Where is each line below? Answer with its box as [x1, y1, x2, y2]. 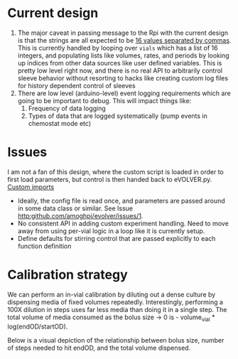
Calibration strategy [7, 267, 128, 283]
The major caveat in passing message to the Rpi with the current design [17, 28, 229, 37]
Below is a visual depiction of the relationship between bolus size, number [7, 336, 225, 344]
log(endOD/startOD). [7, 322, 68, 331]
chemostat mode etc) [28, 119, 91, 127]
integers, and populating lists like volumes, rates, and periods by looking [17, 51, 229, 60]
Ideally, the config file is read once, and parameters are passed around [17, 196, 225, 205]
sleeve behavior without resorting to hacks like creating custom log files [17, 73, 229, 82]
